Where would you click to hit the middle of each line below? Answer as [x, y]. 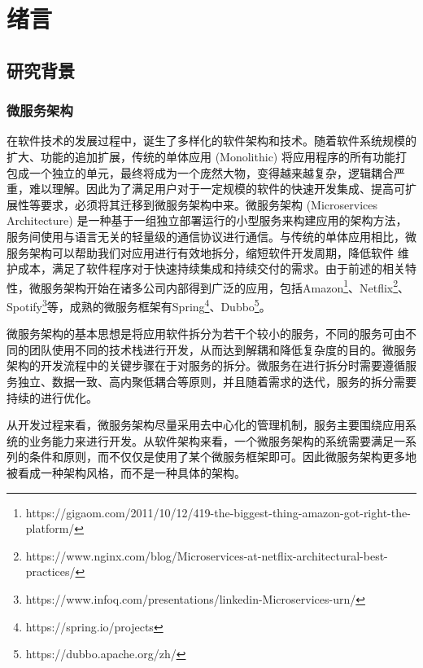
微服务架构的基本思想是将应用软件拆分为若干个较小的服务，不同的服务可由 [206, 334]
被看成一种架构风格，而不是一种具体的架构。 [126, 472]
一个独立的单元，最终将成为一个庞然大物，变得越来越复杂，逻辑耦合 [211, 172]
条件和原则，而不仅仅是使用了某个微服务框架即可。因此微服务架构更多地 [222, 457]
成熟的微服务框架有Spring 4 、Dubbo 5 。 [170, 305]
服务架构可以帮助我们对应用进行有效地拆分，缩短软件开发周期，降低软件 [200, 252]
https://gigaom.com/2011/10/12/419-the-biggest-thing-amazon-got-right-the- [218, 512]
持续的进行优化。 [52, 397]
